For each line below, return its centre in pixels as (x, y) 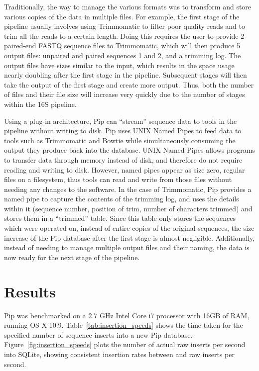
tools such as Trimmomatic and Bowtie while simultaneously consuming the (120, 140)
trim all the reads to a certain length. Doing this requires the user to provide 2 (124, 36)
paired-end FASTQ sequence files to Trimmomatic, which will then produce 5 (122, 46)
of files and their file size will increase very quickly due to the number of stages (125, 94)
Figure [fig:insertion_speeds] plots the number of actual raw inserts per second (125, 344)
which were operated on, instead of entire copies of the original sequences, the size (129, 228)
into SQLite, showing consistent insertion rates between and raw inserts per (119, 354)
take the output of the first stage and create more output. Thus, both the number (129, 84)
